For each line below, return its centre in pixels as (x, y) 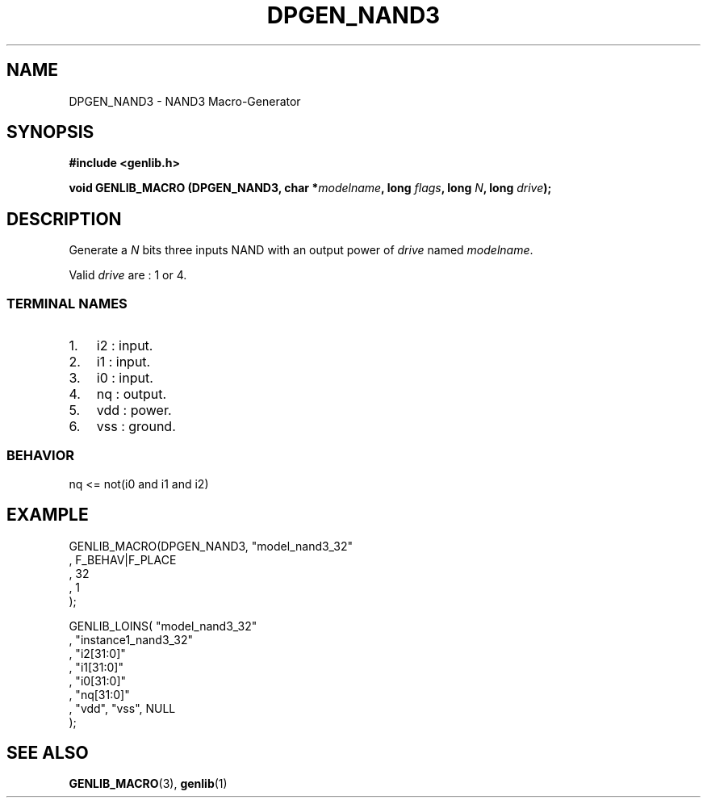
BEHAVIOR (41, 456)
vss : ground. (136, 427)
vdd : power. (134, 410)
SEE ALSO (48, 753)
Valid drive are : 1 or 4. (128, 275)
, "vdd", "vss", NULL (122, 708)
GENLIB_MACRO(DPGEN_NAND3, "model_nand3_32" (211, 546)
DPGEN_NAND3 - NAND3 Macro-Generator (185, 101)
